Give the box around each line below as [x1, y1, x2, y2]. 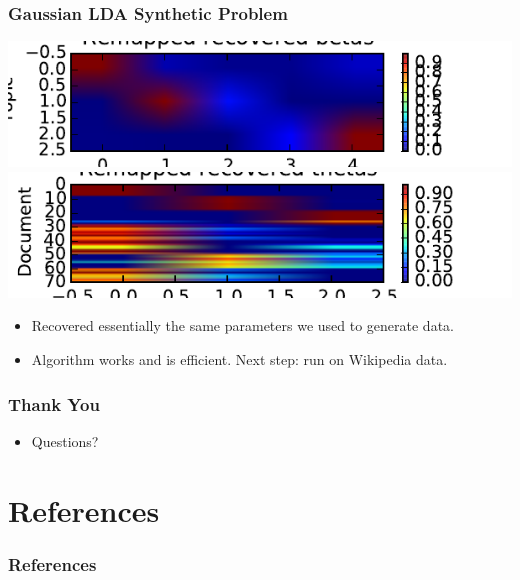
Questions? [31, 430, 99, 451]
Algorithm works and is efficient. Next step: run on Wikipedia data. [31, 349, 448, 369]
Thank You [8, 391, 100, 416]
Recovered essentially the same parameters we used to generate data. [31, 315, 454, 336]
